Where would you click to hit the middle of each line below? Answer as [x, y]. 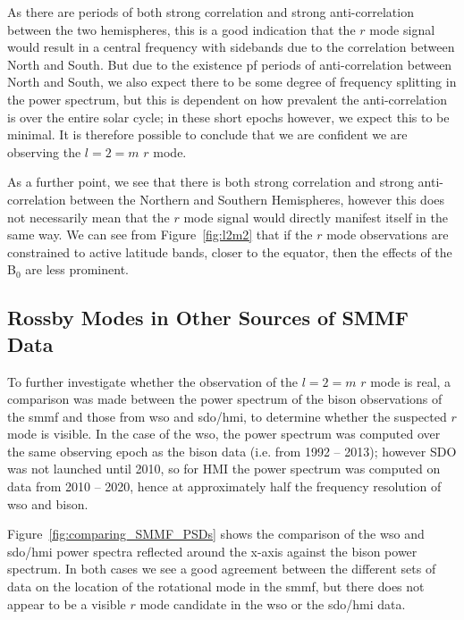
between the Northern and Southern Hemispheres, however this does [257, 199]
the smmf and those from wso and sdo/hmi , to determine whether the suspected [227, 416]
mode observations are [388, 235]
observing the [44, 151]
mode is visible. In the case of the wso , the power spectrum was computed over [224, 434]
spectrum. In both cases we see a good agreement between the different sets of [222, 569]
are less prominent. [77, 269]
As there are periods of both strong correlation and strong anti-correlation [211, 12]
